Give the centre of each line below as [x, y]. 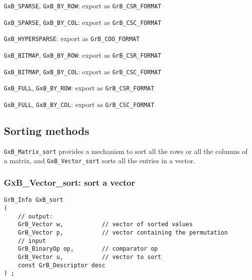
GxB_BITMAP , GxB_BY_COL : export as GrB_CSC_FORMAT [83, 71]
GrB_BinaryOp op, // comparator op [88, 249]
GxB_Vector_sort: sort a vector [70, 183]
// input [32, 241]
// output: [35, 216]
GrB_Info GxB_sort [34, 200]
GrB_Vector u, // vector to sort [90, 257]
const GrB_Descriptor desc [62, 265]
